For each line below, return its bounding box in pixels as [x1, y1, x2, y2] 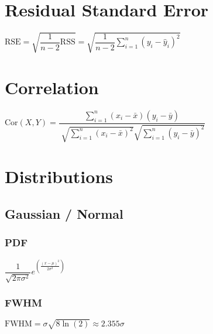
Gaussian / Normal [5, 204, 123, 222]
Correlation [5, 75, 99, 99]
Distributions [5, 164, 113, 188]
